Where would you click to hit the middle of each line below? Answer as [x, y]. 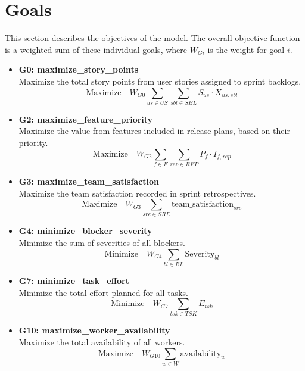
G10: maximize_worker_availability [94, 330]
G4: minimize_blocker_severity [85, 231]
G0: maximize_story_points [79, 69]
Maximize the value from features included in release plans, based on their [154, 131]
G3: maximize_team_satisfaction [89, 181]
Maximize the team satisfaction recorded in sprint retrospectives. [137, 193]
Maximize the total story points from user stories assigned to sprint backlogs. [160, 81]
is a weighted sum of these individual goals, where [96, 49]
